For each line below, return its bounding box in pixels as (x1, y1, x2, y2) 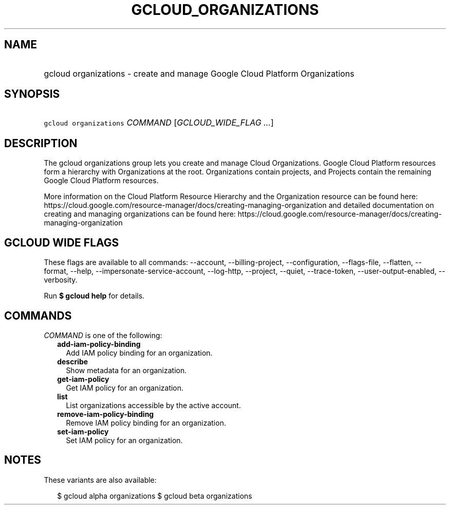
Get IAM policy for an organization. (66, 383, 184, 392)
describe (57, 357, 88, 366)
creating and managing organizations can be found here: (44, 209, 236, 219)
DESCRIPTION (4, 136, 78, 150)
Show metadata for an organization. (66, 365, 187, 375)
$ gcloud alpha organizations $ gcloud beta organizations (57, 491, 252, 500)
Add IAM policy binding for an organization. (66, 348, 213, 357)
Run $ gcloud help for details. (44, 291, 145, 301)
